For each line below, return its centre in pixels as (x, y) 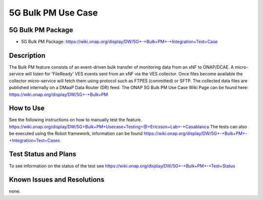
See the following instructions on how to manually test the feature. (75, 120)
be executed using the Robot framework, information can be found (76, 133)
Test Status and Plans (43, 154)
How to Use (27, 108)
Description (27, 55)
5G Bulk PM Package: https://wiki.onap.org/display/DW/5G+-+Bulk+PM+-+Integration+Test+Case (119, 42)
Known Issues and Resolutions (57, 180)
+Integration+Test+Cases (35, 140)
